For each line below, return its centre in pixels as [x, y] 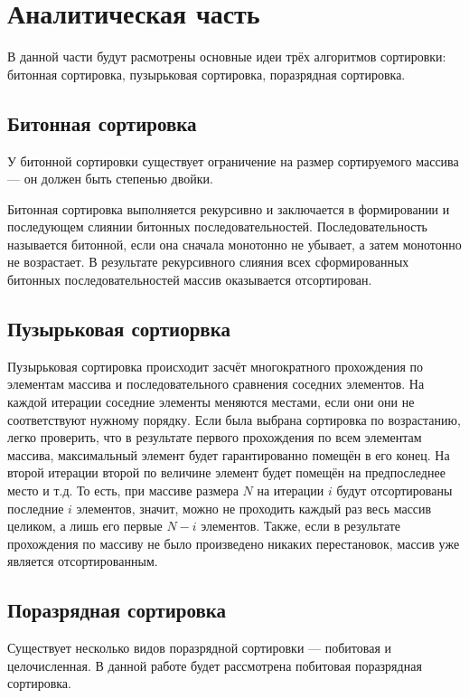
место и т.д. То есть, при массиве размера [123, 490]
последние [36, 508]
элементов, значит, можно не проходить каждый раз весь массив [254, 508]
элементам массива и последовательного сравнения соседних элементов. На [216, 384]
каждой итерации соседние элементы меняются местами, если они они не [211, 402]
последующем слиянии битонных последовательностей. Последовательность [217, 226]
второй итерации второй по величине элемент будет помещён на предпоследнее [226, 472]
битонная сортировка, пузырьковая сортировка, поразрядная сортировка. [206, 74]
